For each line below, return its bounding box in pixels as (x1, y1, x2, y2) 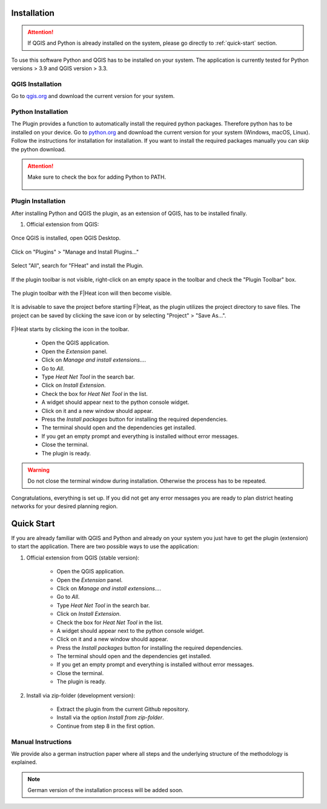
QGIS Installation (11, 79, 62, 88)
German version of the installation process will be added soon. (27, 787, 184, 794)
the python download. (11, 145, 66, 153)
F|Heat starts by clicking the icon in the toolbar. (11, 326, 130, 333)
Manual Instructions (11, 738, 72, 746)
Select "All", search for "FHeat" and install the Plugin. (11, 262, 144, 269)
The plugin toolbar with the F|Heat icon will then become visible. (11, 289, 172, 297)
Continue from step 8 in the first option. (56, 722, 156, 730)
